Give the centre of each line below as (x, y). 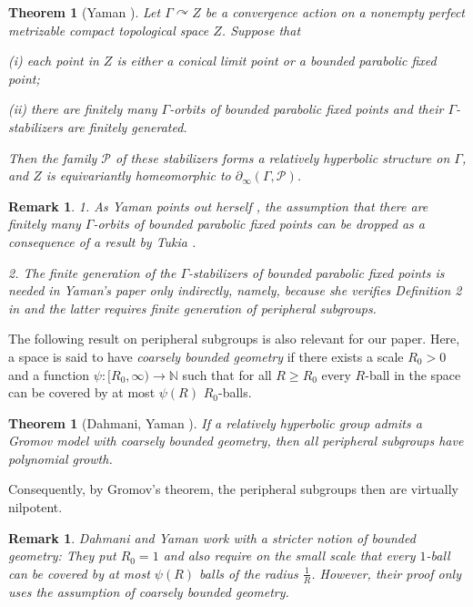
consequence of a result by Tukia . (102, 241)
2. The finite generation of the (92, 272)
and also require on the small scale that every (289, 556)
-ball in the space (413, 374)
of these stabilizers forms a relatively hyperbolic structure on (283, 157)
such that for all (227, 374)
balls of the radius (249, 573)
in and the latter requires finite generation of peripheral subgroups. (192, 308)
